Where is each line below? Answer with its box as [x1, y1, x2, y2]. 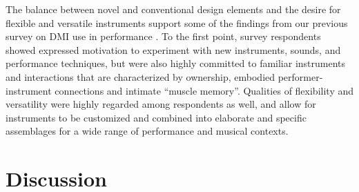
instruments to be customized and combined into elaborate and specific [6, 110, 307, 124]
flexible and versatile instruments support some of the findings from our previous [6, 15, 348, 30]
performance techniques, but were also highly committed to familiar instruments [6, 56, 346, 70]
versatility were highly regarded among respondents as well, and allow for [6, 97, 316, 111]
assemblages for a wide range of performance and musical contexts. [6, 124, 289, 138]
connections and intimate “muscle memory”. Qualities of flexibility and [55, 83, 353, 97]
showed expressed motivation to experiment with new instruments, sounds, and [6, 42, 341, 57]
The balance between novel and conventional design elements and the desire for [6, 2, 341, 16]
